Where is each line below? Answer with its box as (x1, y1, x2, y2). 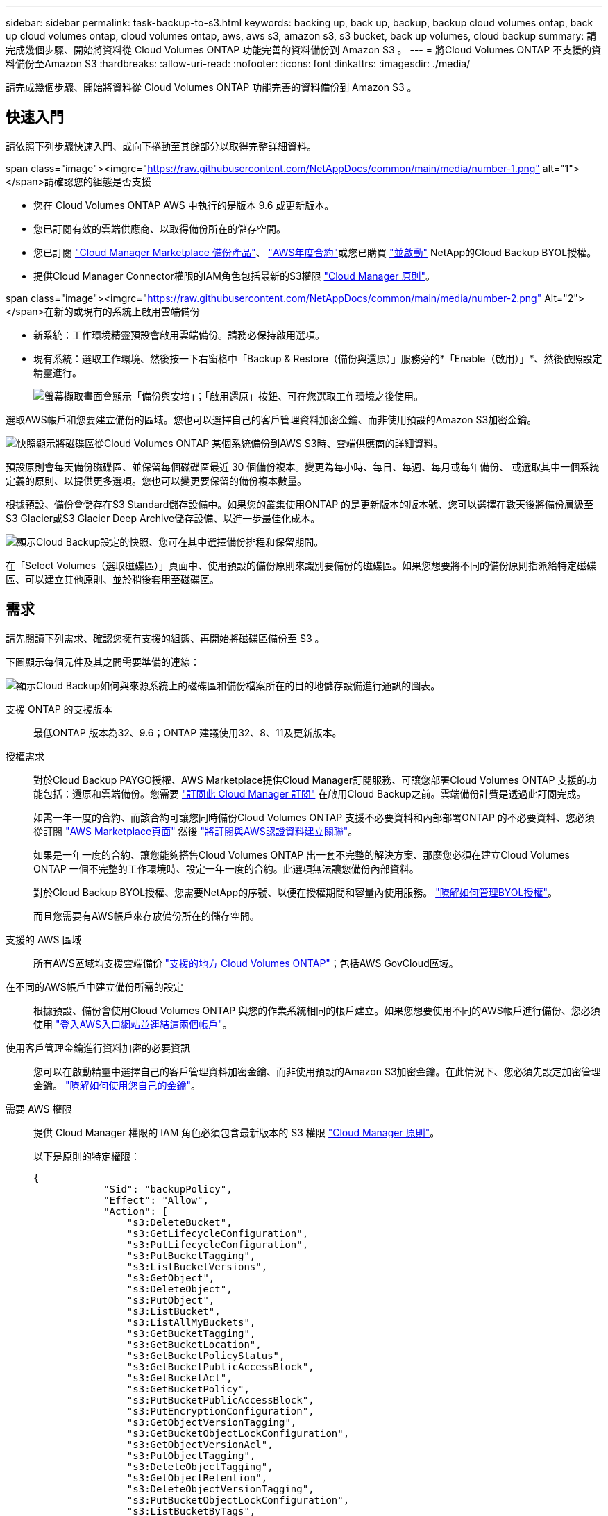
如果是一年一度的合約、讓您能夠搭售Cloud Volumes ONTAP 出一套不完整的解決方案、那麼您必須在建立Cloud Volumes (33, 848, 570, 861)
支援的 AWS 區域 (6, 933, 82, 945)
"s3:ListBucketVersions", (126, 1261, 268, 1272)
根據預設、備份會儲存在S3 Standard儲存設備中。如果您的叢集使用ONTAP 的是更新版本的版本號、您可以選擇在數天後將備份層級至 (6, 498, 594, 510)
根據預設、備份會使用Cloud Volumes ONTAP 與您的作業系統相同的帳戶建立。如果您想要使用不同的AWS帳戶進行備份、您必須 (33, 1004, 600, 1016)
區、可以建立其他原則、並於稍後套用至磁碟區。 (6, 573, 219, 585)
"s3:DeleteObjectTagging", (126, 1460, 273, 1472)
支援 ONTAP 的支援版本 (6, 702, 112, 715)
